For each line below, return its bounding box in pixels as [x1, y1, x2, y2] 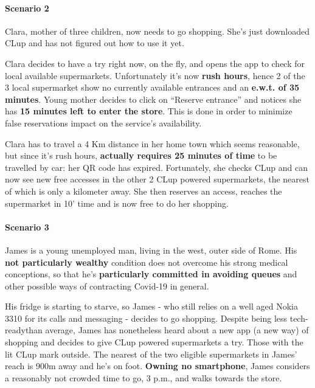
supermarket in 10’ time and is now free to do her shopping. [5, 196, 229, 209]
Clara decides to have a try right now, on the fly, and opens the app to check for [5, 57, 305, 69]
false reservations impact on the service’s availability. [5, 116, 202, 129]
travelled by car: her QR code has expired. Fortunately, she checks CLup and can [5, 161, 308, 173]
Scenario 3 [5, 220, 49, 233]
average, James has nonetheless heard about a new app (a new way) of [45, 324, 309, 336]
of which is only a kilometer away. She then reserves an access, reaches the [5, 184, 282, 197]
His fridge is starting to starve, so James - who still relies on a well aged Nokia [5, 300, 298, 313]
